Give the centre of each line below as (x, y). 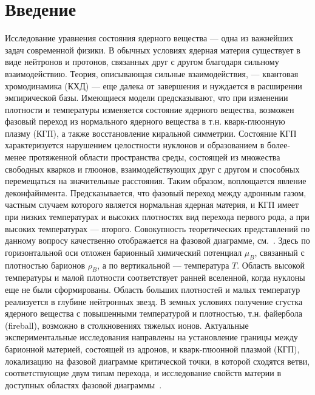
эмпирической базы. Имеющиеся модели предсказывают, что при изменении (147, 98)
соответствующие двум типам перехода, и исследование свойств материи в (143, 373)
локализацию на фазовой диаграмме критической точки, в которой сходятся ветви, (157, 361)
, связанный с (279, 252)
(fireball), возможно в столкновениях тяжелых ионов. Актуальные (127, 325)
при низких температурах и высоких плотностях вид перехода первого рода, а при (157, 217)
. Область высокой (271, 265)
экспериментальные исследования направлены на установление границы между (151, 337)
